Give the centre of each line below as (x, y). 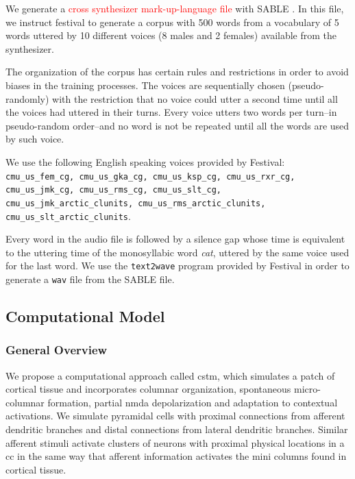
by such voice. (35, 139)
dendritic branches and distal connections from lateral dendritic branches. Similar (177, 429)
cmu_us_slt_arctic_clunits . (68, 216)
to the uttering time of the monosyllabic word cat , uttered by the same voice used (177, 252)
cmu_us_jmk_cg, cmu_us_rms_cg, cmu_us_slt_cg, (113, 190)
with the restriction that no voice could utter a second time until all (195, 98)
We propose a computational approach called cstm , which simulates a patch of (170, 375)
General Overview (57, 350)
